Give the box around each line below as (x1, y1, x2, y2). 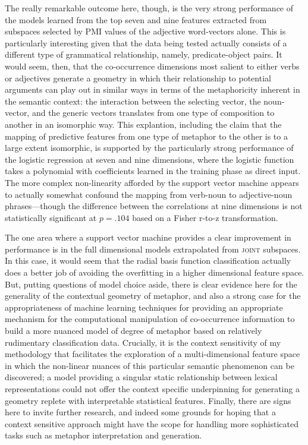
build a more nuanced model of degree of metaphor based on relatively (5, 324, 262, 337)
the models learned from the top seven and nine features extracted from (5, 13, 267, 26)
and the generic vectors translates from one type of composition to (32, 106, 275, 119)
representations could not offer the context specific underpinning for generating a (5, 383, 300, 394)
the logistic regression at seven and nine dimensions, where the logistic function (5, 153, 294, 165)
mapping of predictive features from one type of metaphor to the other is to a (5, 130, 288, 142)
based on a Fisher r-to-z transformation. (132, 211, 278, 223)
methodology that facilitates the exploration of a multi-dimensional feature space (5, 348, 300, 360)
